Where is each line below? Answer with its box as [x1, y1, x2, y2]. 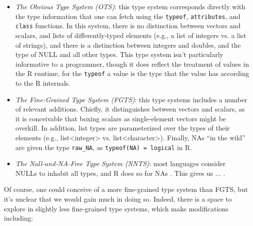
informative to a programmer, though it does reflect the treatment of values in [15, 58, 249, 69]
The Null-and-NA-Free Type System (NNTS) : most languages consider [15, 158, 226, 169]
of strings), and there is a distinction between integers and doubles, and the [15, 39, 241, 50]
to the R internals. [15, 77, 71, 88]
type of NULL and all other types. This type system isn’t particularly [15, 49, 223, 59]
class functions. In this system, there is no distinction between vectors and [15, 20, 241, 31]
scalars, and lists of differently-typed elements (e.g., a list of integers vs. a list [15, 30, 246, 40]
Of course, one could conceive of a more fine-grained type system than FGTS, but [4, 184, 248, 194]
